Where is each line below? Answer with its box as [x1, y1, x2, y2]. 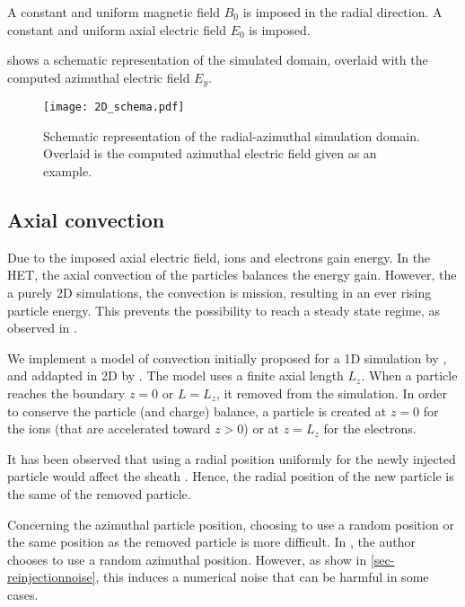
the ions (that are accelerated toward [7, 419, 211, 438]
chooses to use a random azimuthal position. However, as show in [7, 549, 367, 568]
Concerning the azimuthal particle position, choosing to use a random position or [7, 514, 454, 533]
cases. [7, 585, 39, 603]
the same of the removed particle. [7, 485, 191, 503]
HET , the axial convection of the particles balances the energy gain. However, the [7, 265, 457, 284]
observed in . [7, 318, 77, 337]
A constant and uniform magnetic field [7, 3, 220, 21]
